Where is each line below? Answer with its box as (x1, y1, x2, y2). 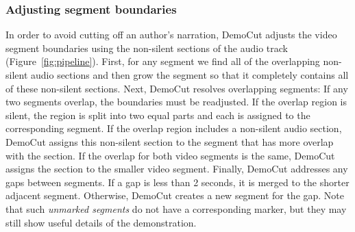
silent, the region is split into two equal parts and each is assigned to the (5, 107, 310, 122)
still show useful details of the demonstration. (5, 215, 197, 229)
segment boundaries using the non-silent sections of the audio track (5, 40, 288, 55)
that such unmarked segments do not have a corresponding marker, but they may (5, 201, 347, 216)
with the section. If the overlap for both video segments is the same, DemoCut (5, 148, 335, 162)
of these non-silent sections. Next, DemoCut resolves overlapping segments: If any (5, 81, 348, 95)
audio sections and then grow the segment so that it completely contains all (31, 68, 349, 81)
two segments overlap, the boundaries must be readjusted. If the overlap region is (5, 94, 347, 109)
